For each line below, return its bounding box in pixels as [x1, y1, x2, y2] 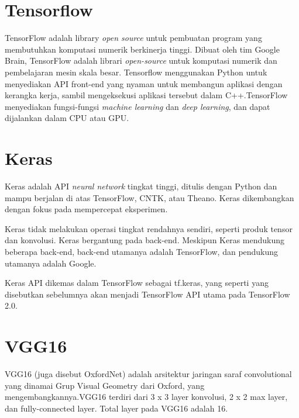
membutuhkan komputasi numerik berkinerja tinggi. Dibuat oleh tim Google [5, 43, 280, 55]
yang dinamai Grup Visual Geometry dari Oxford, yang [5, 379, 205, 391]
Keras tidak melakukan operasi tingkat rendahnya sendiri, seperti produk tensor [5, 222, 293, 234]
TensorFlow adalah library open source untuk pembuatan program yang [5, 32, 262, 44]
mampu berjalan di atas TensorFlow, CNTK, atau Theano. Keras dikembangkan [5, 191, 294, 203]
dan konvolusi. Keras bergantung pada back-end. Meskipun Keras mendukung [5, 234, 285, 246]
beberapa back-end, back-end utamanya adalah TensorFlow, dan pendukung [5, 245, 279, 257]
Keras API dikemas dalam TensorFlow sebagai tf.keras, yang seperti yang [5, 277, 269, 289]
